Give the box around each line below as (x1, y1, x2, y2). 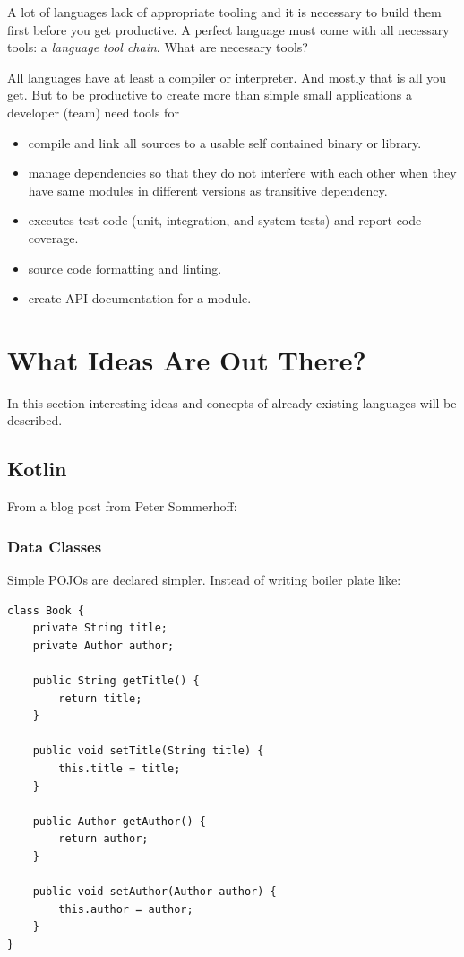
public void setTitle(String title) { (32, 744, 264, 758)
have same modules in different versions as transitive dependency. (28, 180, 388, 199)
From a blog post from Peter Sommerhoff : (7, 497, 237, 516)
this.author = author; (58, 902, 193, 916)
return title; (58, 692, 142, 705)
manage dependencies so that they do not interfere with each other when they (28, 163, 457, 182)
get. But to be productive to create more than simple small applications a (7, 85, 413, 104)
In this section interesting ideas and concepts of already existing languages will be (7, 393, 457, 412)
